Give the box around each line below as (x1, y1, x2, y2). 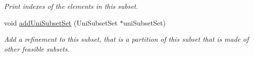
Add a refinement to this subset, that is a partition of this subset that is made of (4, 34, 249, 44)
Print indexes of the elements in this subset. (4, 1, 138, 11)
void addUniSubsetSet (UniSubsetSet (4, 17, 118, 28)
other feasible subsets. (4, 43, 70, 54)
